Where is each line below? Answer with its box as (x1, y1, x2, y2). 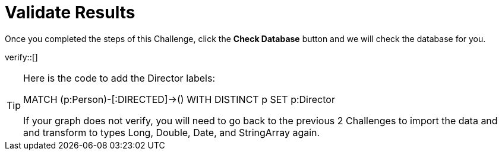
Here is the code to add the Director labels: (23, 72, 216, 84)
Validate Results (5, 2, 135, 22)
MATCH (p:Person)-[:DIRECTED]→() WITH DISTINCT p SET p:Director (23, 93, 335, 105)
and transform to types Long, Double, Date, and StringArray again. (23, 126, 320, 138)
